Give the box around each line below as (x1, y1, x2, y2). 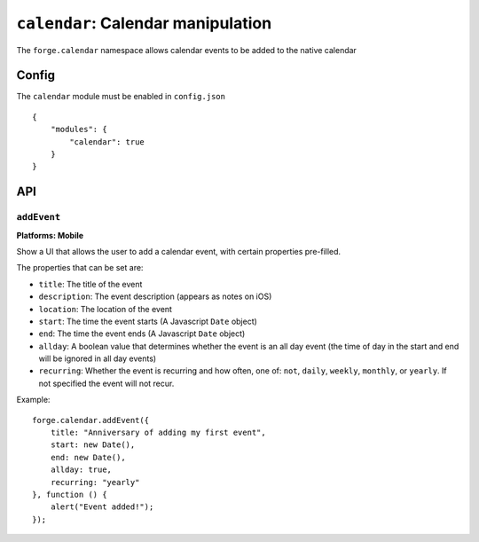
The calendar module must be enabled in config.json (16, 91, 226, 102)
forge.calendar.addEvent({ (32, 415, 150, 425)
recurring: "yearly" (50, 477, 140, 487)
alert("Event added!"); (50, 502, 154, 512)
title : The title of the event (38, 279, 143, 289)
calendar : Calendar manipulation (16, 13, 272, 33)
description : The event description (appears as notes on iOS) (38, 291, 272, 302)
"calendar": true (69, 137, 145, 146)
